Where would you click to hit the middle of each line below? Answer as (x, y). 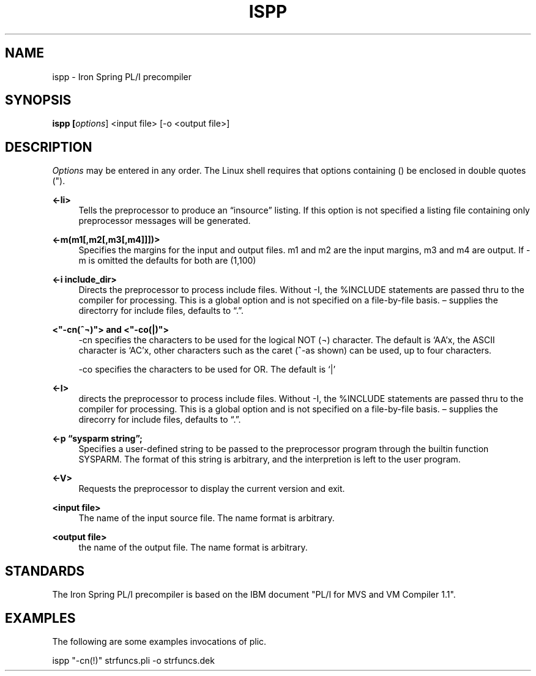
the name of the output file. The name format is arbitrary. (193, 548)
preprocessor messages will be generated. (165, 221)
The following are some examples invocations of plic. (159, 641)
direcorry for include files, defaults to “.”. (160, 420)
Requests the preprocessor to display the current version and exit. (212, 489)
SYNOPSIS (38, 100)
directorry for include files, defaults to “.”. (161, 311)
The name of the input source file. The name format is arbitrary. (207, 518)
